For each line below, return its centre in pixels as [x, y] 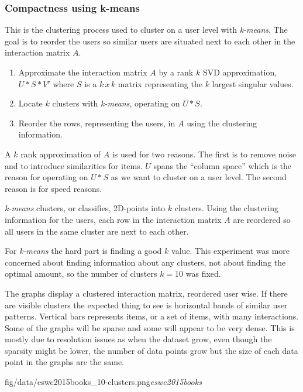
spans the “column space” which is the [223, 165]
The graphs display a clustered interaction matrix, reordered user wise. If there [146, 293]
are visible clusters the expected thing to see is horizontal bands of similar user [146, 305]
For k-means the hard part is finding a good [83, 251]
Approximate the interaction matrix [83, 72]
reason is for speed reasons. [54, 188]
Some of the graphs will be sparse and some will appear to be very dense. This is [150, 327]
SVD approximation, [240, 72]
